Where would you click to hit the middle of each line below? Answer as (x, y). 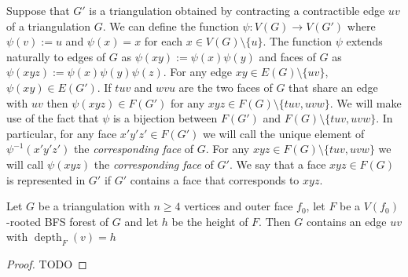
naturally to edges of (56, 56)
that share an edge (333, 87)
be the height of (210, 221)
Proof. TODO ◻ (47, 264)
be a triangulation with (94, 206)
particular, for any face (62, 133)
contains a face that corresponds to (215, 179)
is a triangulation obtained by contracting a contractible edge (237, 10)
